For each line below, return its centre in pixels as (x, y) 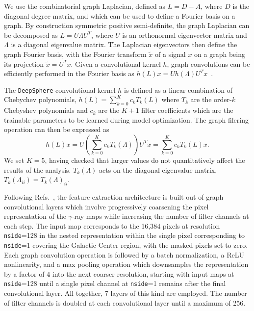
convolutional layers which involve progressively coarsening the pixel (106, 206)
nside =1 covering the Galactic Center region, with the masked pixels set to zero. (126, 245)
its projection (24, 64)
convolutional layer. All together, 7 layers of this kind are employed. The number (126, 293)
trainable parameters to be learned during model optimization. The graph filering (126, 119)
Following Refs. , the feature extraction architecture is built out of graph (114, 196)
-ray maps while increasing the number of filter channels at (160, 216)
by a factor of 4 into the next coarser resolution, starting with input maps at (119, 273)
